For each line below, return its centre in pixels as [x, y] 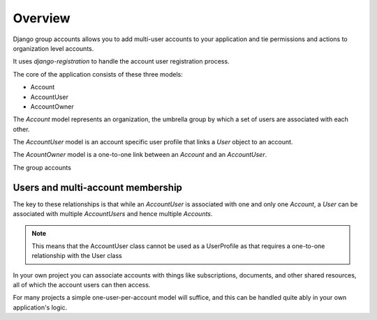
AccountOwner [52, 106]
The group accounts [42, 167]
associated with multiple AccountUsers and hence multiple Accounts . [113, 214]
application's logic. [40, 307]
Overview [42, 18]
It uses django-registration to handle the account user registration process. [121, 61]
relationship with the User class [77, 256]
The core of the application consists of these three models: [98, 74]
